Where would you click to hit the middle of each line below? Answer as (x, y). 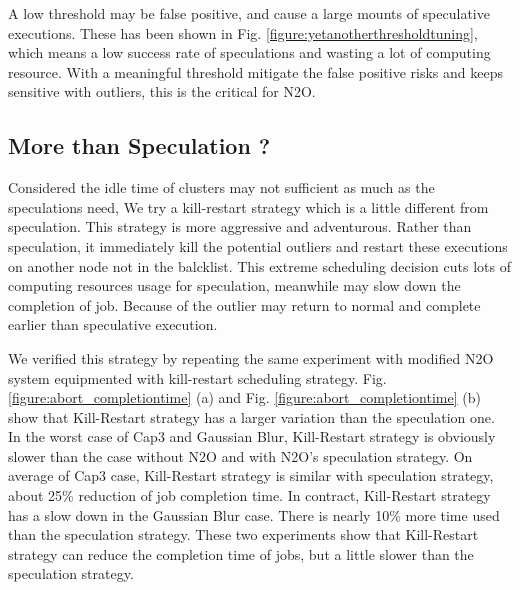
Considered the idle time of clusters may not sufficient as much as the (221, 187)
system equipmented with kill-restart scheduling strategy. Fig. (197, 377)
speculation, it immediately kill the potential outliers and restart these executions (258, 245)
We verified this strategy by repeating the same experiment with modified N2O (251, 357)
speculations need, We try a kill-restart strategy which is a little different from (248, 206)
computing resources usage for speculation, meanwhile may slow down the (234, 285)
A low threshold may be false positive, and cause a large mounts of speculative (249, 13)
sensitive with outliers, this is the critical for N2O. (162, 91)
